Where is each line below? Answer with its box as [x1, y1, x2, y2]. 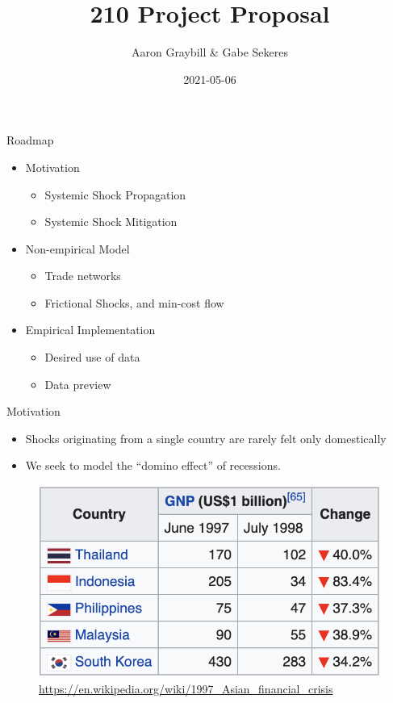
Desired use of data [44, 349, 140, 366]
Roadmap [6, 132, 54, 149]
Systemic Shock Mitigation [44, 213, 178, 230]
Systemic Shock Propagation [44, 186, 186, 203]
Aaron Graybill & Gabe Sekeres [131, 44, 289, 61]
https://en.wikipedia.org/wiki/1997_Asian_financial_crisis [39, 680, 333, 697]
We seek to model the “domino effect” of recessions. [25, 457, 281, 474]
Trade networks [44, 267, 121, 284]
